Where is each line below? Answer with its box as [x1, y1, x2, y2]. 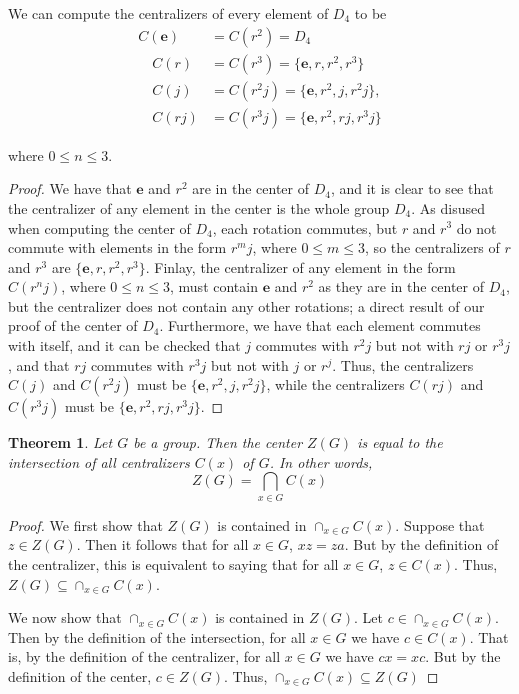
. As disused [411, 197, 485, 218]
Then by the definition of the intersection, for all [8, 626, 306, 647]
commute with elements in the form [8, 237, 227, 258]
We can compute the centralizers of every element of [8, 3, 329, 23]
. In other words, [269, 451, 373, 472]
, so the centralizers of [365, 237, 500, 258]
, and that [8, 354, 70, 375]
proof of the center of [8, 315, 138, 336]
